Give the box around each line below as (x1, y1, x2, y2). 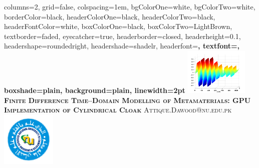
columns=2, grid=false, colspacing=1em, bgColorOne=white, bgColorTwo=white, (4, 1, 255, 11)
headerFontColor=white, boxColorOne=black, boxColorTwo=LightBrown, (4, 21, 232, 31)
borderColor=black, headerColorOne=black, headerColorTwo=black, (4, 11, 215, 21)
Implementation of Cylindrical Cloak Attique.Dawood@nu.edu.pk (4, 104, 232, 115)
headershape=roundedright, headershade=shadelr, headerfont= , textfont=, (4, 40, 240, 51)
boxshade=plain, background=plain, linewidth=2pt (4, 84, 185, 95)
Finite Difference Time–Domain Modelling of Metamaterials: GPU (4, 94, 251, 105)
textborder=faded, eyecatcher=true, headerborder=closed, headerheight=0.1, (4, 30, 241, 41)
